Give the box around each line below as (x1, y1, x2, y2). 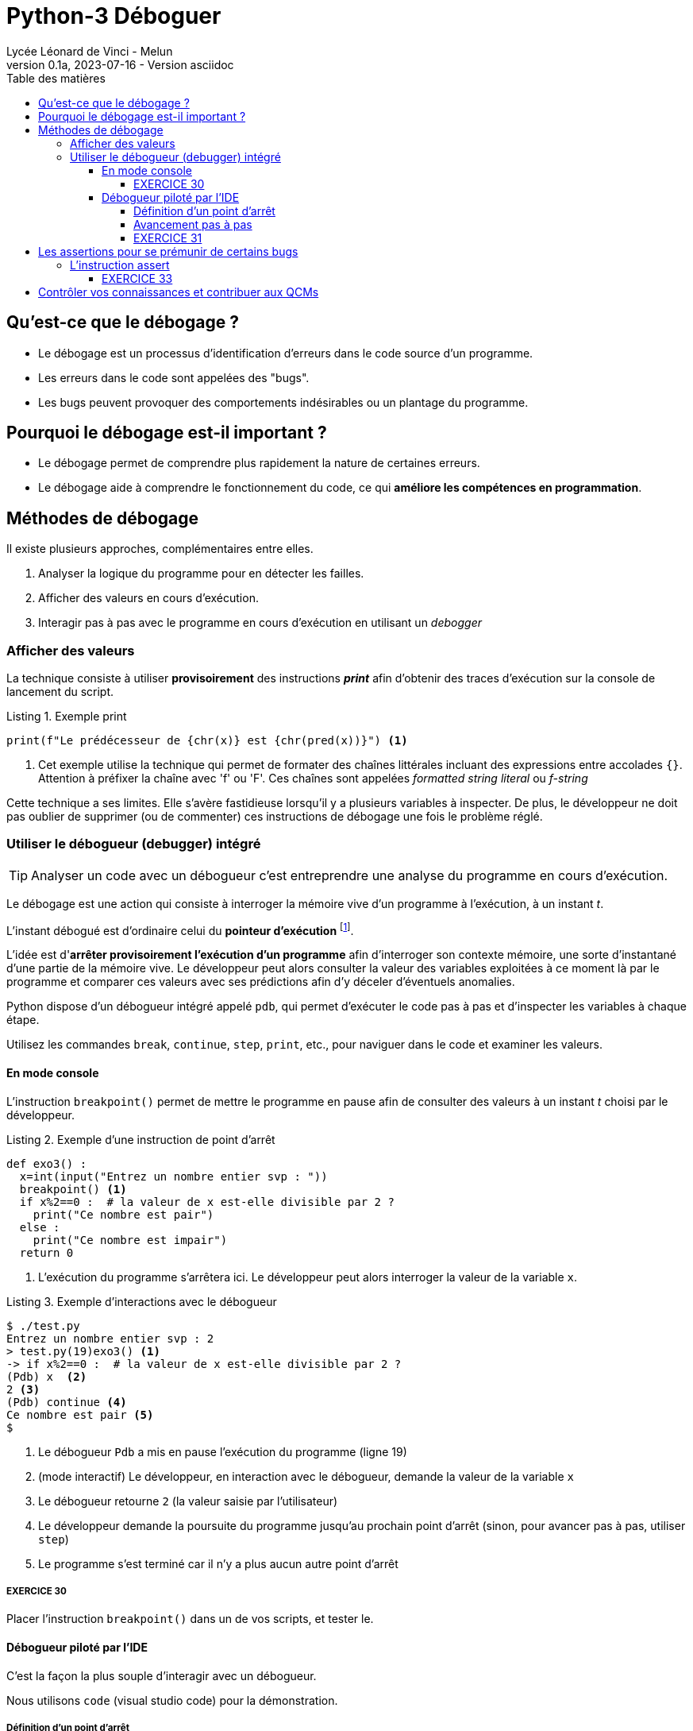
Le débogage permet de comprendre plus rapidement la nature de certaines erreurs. (38, 456, 480, 470)
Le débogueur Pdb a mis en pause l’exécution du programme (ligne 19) (38, 1444, 407, 1459)
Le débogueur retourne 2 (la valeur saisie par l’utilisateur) (38, 1493, 338, 1508)
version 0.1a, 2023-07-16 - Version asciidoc (6, 57, 234, 71)
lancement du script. (6, 685, 114, 699)
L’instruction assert (70, 257, 170, 272)
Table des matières (6, 71, 106, 85)
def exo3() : (6, 1157, 87, 1170)
